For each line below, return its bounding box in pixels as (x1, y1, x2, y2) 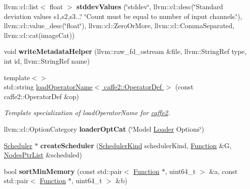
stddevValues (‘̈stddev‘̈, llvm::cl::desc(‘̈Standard (76, 1, 223, 11)
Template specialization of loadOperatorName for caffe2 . (4, 107, 171, 118)
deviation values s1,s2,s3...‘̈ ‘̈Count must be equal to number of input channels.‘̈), (4, 11, 242, 21)
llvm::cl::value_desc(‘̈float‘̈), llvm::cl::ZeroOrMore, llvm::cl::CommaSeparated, (4, 20, 234, 31)
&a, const (209, 166, 238, 176)
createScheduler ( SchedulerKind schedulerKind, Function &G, (40, 140, 232, 150)
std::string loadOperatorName (4, 82, 93, 92)
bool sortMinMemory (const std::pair (4, 166, 122, 176)
